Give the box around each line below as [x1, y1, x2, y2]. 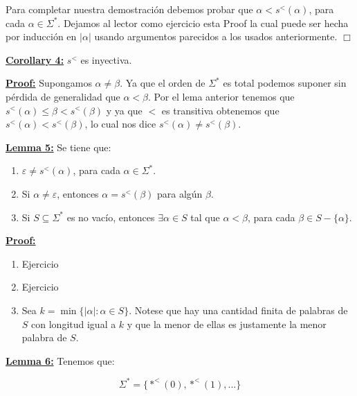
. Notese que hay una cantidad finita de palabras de [129, 302, 348, 317]
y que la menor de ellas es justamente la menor [127, 316, 327, 331]
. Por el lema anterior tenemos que [148, 89, 295, 103]
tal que [190, 209, 220, 224]
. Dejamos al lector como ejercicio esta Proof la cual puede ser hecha [57, 15, 349, 30]
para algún [156, 186, 203, 200]
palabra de [21, 330, 67, 345]
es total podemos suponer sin [223, 76, 347, 90]
